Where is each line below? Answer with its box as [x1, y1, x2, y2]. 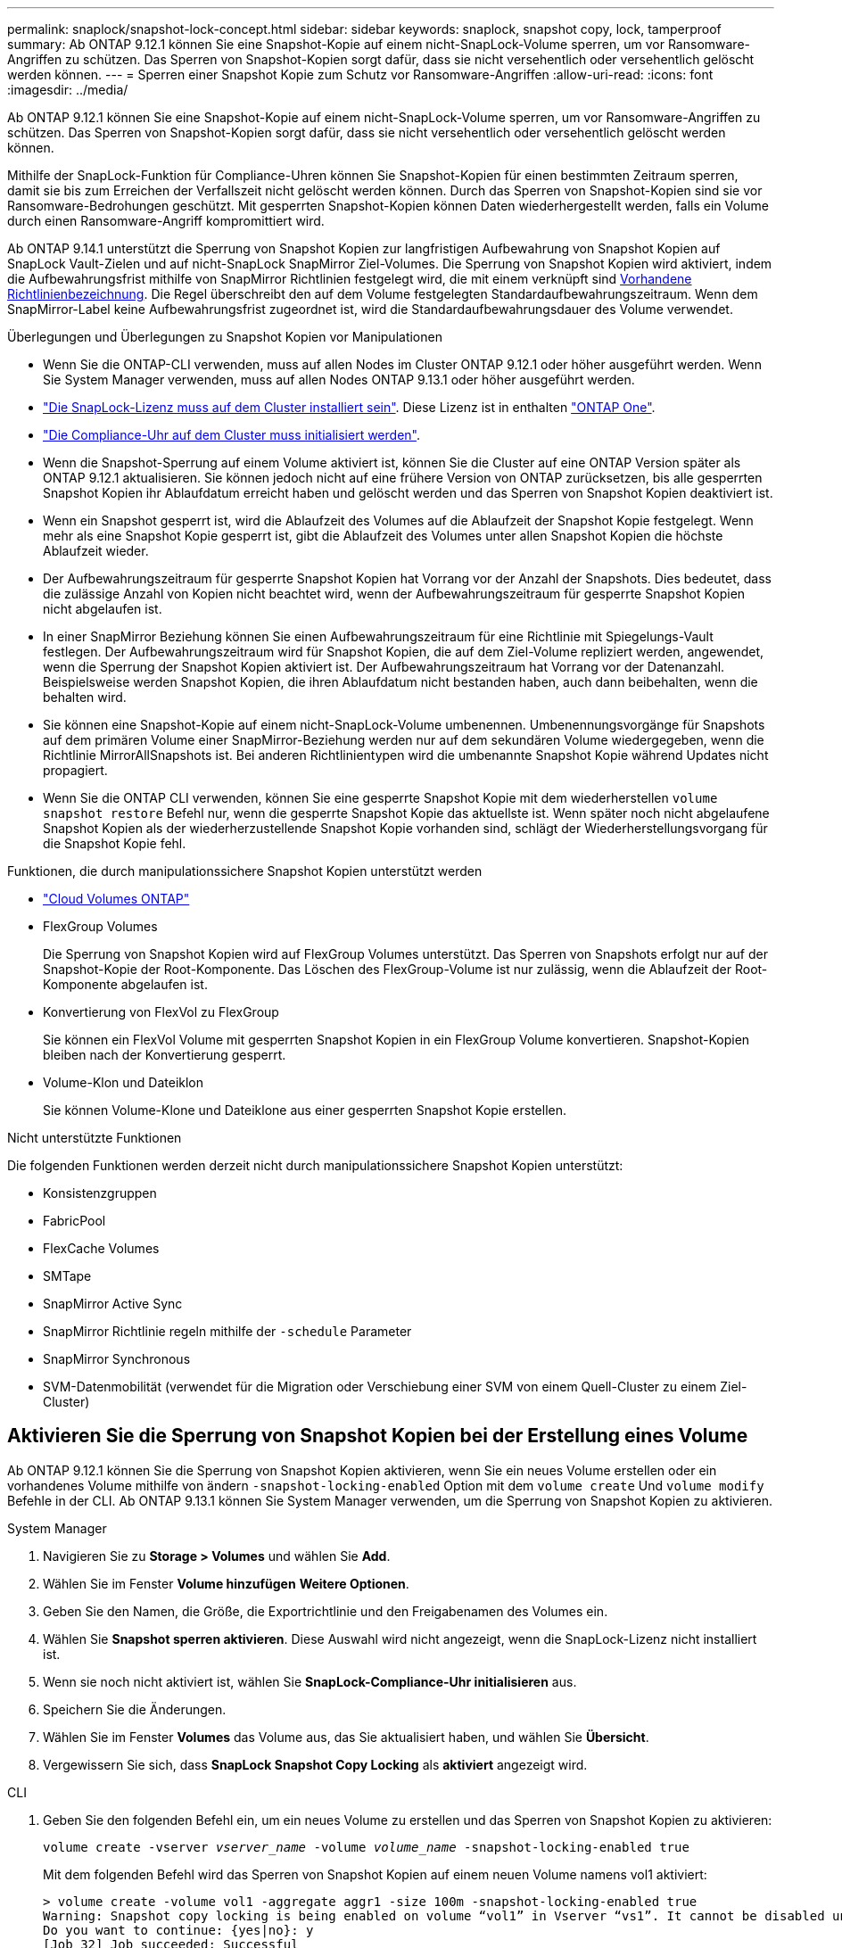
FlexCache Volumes [43, 1241, 160, 1256]
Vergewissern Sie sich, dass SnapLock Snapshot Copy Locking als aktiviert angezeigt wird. [43, 1756, 588, 1772]
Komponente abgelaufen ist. [43, 977, 208, 992]
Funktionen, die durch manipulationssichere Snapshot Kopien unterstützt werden [7, 863, 483, 879]
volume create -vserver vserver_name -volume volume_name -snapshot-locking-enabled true [43, 1839, 689, 1854]
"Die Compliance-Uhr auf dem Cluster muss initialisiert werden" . [43, 427, 420, 442]
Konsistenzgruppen [43, 1185, 157, 1201]
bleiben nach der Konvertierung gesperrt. [43, 1047, 286, 1062]
